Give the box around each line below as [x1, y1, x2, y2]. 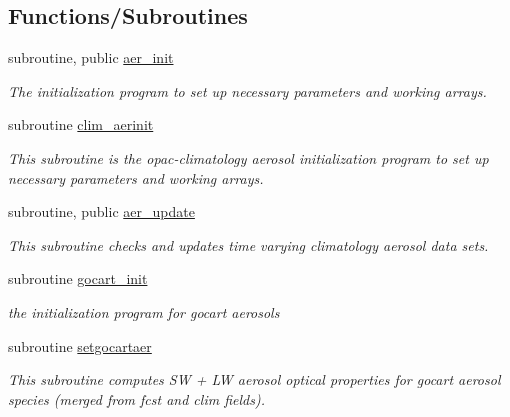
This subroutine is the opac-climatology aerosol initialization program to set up [8, 147, 489, 168]
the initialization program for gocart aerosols [8, 301, 280, 322]
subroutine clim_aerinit [8, 114, 154, 135]
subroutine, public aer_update [8, 201, 195, 222]
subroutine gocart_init [8, 268, 148, 289]
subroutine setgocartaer [8, 335, 152, 356]
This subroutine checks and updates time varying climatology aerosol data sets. [8, 234, 489, 255]
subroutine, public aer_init [8, 47, 174, 68]
